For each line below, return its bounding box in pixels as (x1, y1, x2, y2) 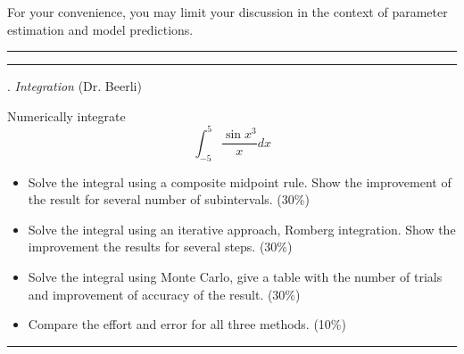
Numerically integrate (7, 106, 126, 125)
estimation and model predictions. (7, 20, 194, 38)
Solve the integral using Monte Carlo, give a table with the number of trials (28, 268, 443, 286)
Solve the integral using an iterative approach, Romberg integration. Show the (28, 219, 456, 238)
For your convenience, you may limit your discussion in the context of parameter (7, 3, 448, 21)
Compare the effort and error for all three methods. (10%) (28, 315, 346, 333)
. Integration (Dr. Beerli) (7, 77, 142, 95)
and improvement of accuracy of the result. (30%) (28, 284, 301, 303)
